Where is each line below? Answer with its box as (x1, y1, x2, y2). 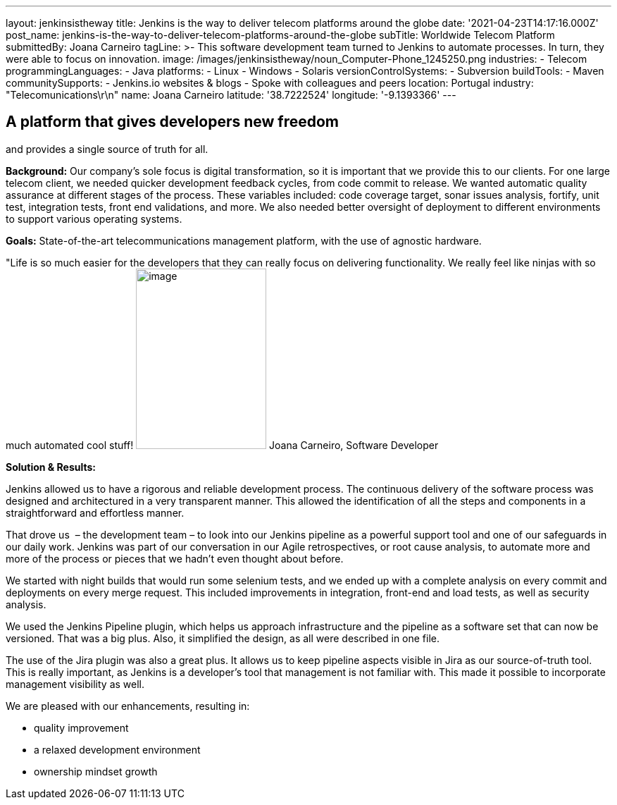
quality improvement (34, 721, 129, 734)
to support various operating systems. (6, 212, 182, 225)
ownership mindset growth (34, 765, 158, 778)
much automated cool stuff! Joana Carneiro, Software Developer (6, 438, 439, 451)
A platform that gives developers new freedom (6, 113, 339, 131)
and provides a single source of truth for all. (6, 142, 208, 155)
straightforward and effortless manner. (6, 506, 185, 519)
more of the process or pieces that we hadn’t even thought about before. (6, 552, 344, 565)
